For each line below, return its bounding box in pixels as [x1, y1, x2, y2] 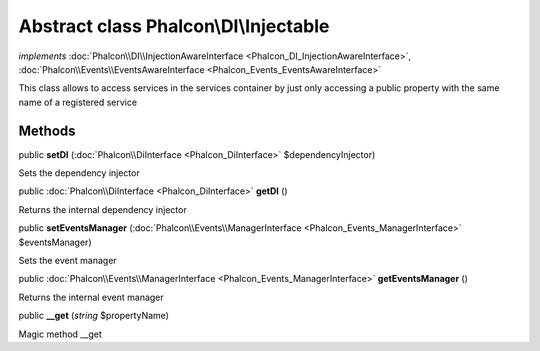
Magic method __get [18, 328, 102, 340]
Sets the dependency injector [18, 167, 140, 179]
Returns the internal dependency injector [18, 203, 187, 215]
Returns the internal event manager [18, 291, 164, 303]
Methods [18, 122, 76, 139]
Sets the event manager [18, 254, 117, 266]
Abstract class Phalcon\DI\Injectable [18, 15, 330, 37]
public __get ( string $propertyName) [18, 310, 170, 322]
